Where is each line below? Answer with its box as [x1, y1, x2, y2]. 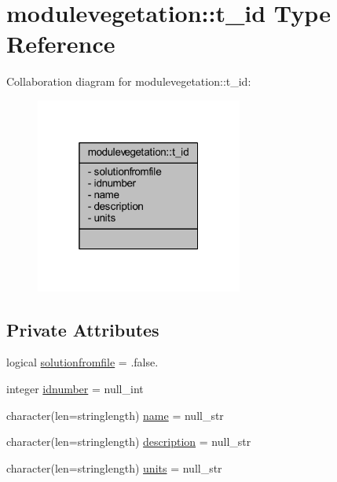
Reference [6, 28, 115, 60]
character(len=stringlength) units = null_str [6, 459, 222, 476]
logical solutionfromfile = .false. [6, 354, 159, 370]
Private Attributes [6, 317, 159, 341]
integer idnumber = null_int [6, 380, 144, 396]
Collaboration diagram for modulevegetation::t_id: [6, 73, 251, 90]
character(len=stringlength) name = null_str [6, 407, 224, 423]
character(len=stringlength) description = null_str [6, 433, 251, 450]
